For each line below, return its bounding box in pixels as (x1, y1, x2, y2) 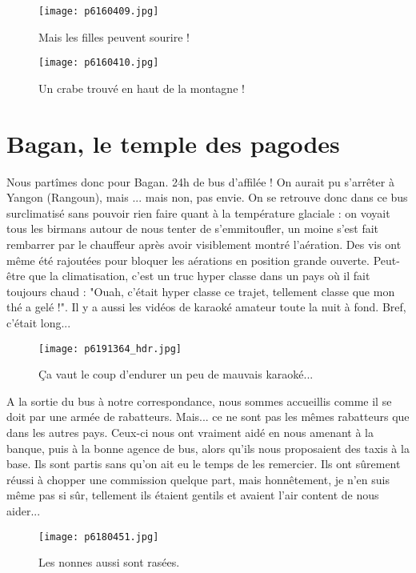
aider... (6, 502, 41, 519)
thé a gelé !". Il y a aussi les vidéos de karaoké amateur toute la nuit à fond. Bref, (6, 299, 406, 315)
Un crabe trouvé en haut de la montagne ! (38, 79, 245, 96)
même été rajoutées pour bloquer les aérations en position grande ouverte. (6, 251, 370, 268)
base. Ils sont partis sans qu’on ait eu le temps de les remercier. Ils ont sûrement (6, 455, 401, 472)
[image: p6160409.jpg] (38, 6, 159, 17)
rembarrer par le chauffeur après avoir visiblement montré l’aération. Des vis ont (6, 236, 402, 252)
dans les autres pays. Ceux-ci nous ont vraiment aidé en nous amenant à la (6, 424, 374, 440)
